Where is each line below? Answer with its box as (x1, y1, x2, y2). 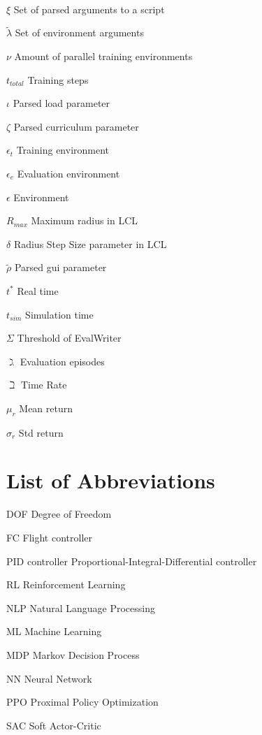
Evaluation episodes (20, 354, 105, 368)
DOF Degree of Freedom (6, 507, 112, 521)
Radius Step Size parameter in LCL (13, 236, 167, 251)
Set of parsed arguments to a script (13, 1, 165, 16)
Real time (17, 283, 59, 298)
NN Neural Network (6, 671, 92, 685)
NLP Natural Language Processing (6, 600, 155, 615)
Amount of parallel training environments (14, 49, 193, 63)
